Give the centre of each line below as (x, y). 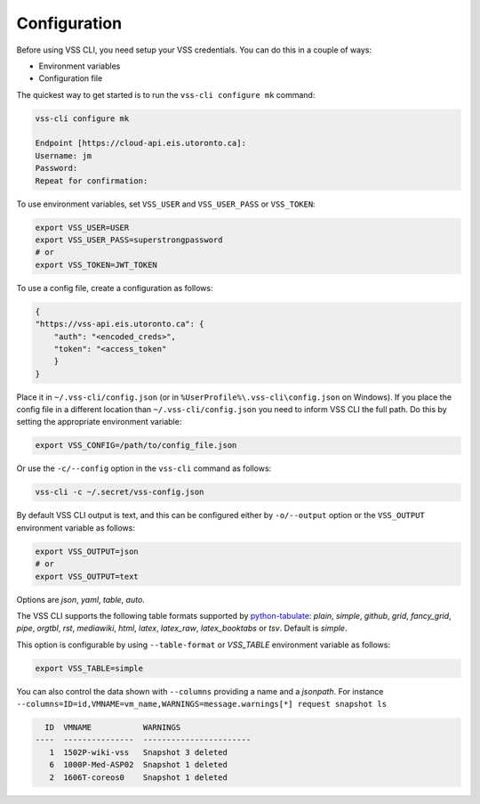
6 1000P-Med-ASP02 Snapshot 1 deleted (139, 765)
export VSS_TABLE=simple (89, 668)
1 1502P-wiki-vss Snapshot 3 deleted (139, 752)
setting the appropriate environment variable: (99, 422)
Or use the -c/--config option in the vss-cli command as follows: (144, 468)
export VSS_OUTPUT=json (87, 551)
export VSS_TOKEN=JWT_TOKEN (96, 264)
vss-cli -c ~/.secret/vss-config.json (120, 492)
